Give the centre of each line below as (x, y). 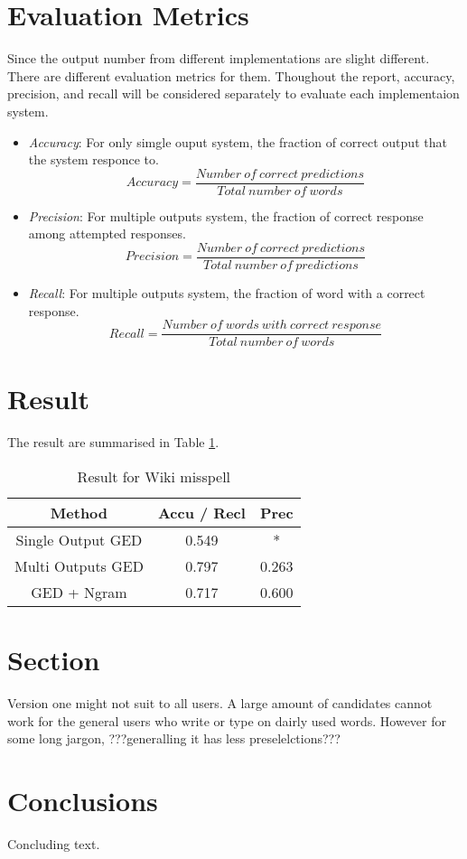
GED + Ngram (79, 592)
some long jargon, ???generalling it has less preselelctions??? (174, 738)
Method (79, 512)
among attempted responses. (107, 233)
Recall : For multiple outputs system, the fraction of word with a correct (227, 293)
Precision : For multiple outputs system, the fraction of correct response (226, 215)
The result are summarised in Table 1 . (113, 442)
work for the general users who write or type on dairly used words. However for (227, 720)
